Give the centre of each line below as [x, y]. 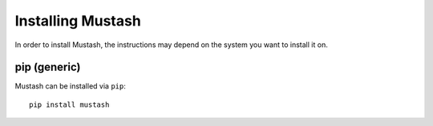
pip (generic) [48, 67]
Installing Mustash [78, 21]
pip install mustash [69, 104]
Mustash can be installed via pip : [70, 86]
